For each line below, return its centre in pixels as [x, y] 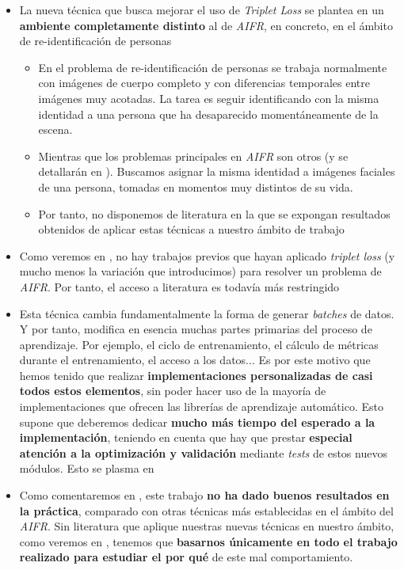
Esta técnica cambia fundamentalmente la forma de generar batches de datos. [207, 313]
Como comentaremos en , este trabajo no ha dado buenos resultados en [204, 495]
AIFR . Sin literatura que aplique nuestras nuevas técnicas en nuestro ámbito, [207, 526]
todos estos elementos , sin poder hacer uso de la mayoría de [173, 391]
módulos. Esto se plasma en [87, 468]
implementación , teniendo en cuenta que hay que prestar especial [186, 437]
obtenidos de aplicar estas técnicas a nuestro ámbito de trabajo [191, 229]
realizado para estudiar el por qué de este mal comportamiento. [186, 557]
